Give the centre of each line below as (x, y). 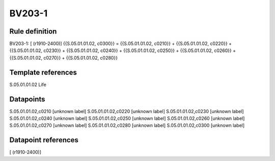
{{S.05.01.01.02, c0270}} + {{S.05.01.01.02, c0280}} (64, 58)
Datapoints (27, 99)
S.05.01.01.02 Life (28, 85)
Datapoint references (44, 140)
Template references (43, 72)
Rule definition (33, 31)
